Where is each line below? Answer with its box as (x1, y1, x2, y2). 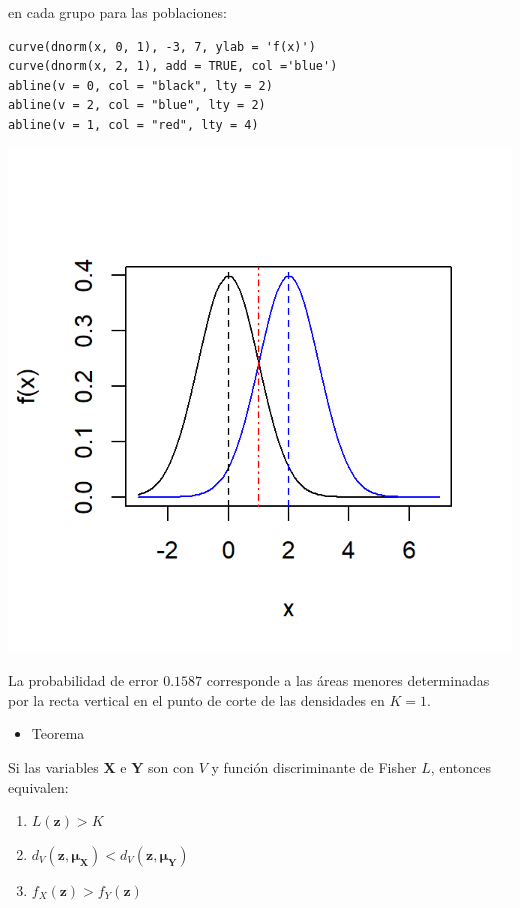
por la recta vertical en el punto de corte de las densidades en (8, 689, 385, 710)
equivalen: (8, 776, 69, 797)
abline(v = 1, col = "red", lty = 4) (8, 117, 259, 132)
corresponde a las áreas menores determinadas (206, 670, 490, 691)
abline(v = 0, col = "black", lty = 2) (8, 78, 273, 93)
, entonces (430, 756, 492, 777)
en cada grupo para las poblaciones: (8, 2, 227, 22)
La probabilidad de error (8, 670, 159, 691)
